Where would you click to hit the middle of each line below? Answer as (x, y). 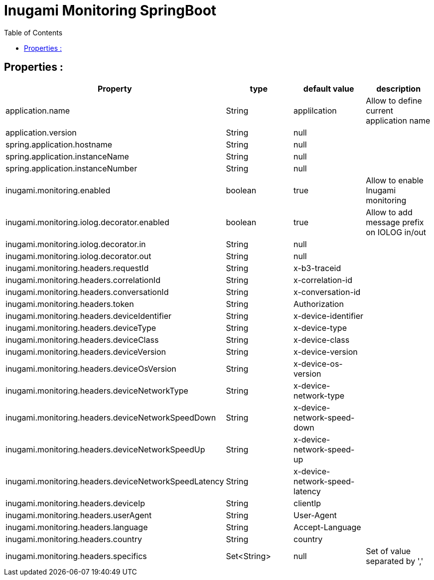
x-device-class (322, 340)
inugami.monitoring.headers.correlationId (83, 280)
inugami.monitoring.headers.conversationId (87, 292)
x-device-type (320, 328)
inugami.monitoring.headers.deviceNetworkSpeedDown (111, 417)
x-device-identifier (329, 316)
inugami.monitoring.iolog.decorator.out (78, 256)
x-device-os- (318, 363)
